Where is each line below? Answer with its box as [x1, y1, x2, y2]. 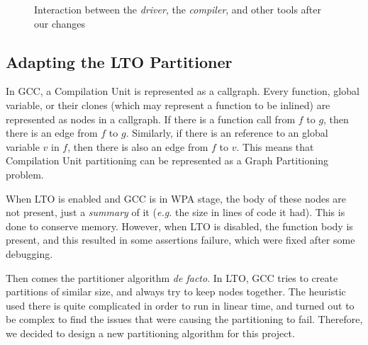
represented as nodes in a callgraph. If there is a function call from [6, 111, 296, 126]
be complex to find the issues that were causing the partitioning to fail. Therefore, [6, 312, 363, 327]
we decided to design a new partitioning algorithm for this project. [6, 325, 295, 340]
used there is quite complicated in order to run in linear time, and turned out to [6, 298, 355, 312]
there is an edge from [6, 125, 98, 140]
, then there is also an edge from [67, 139, 208, 154]
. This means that [236, 139, 314, 154]
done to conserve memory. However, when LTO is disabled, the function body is [6, 218, 353, 233]
